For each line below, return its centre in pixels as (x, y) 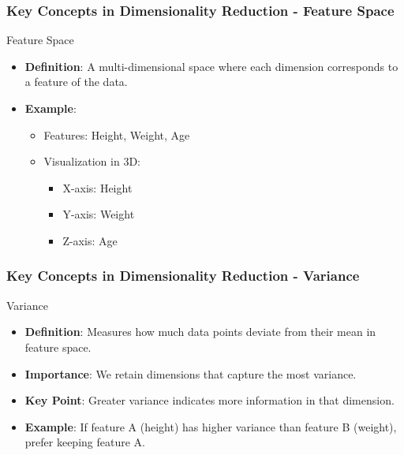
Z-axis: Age (90, 240)
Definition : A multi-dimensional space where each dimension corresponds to (211, 66)
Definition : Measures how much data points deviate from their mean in (200, 332)
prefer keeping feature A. (85, 442)
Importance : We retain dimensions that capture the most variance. (191, 373)
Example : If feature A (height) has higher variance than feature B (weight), (211, 426)
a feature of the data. (76, 82)
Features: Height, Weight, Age (117, 134)
